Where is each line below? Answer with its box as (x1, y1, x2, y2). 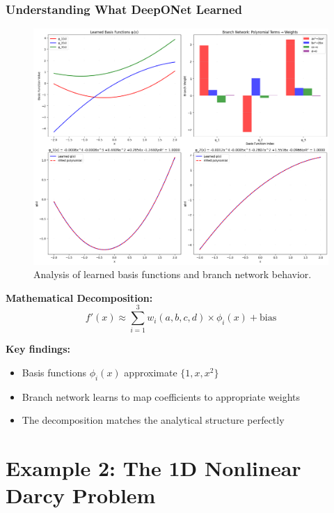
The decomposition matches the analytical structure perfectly (22, 413, 285, 427)
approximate (124, 365, 177, 379)
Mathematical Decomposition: (6, 290, 153, 305)
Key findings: (6, 342, 70, 356)
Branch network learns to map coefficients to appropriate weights (22, 389, 300, 404)
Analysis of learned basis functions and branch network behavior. (33, 267, 312, 282)
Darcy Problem (6, 481, 156, 510)
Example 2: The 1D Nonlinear (6, 454, 301, 482)
